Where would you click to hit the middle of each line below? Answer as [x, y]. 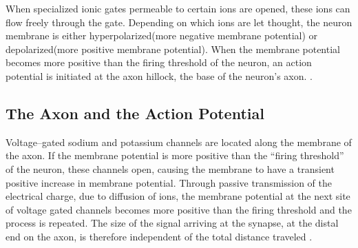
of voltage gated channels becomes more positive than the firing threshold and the [179, 209]
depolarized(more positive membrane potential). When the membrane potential [173, 49]
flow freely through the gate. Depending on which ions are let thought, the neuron [179, 22]
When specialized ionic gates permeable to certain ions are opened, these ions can [178, 8]
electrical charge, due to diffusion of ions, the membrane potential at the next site [178, 196]
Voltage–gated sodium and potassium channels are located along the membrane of [179, 142]
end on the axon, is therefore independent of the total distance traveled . [159, 236]
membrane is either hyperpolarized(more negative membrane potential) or [162, 35]
